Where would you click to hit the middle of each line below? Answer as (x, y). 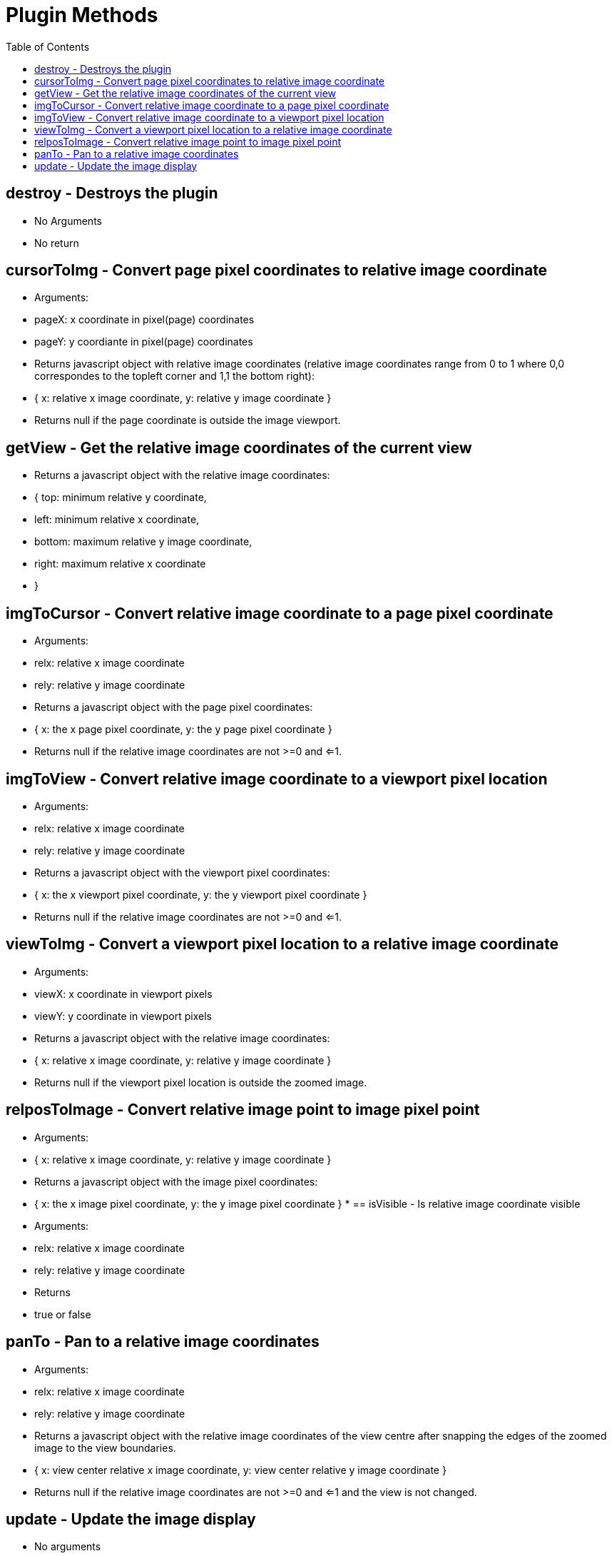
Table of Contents (48, 46)
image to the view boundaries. (105, 1448)
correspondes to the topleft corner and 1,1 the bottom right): (174, 376)
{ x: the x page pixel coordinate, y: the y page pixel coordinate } (183, 729)
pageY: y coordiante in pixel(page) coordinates (144, 342)
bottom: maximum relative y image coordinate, (143, 542)
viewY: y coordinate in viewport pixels (123, 1016)
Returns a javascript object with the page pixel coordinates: (174, 707)
